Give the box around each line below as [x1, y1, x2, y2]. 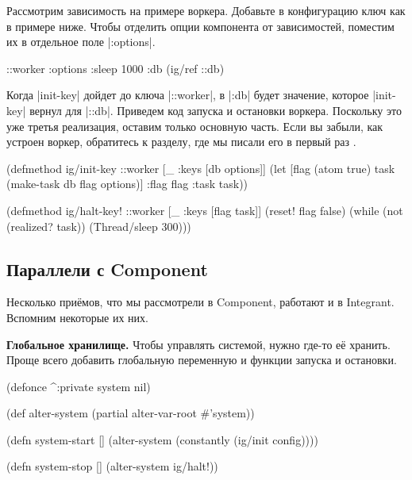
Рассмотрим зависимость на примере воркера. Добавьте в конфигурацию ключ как [6, 2, 406, 18]
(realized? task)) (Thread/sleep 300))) [6, 217, 191, 234]
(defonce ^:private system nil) [6, 378, 151, 394]
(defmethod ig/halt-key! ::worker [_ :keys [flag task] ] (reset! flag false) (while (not [6, 202, 403, 218]
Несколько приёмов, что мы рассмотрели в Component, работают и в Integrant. [6, 294, 395, 310]
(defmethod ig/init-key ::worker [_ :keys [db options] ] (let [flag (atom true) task [6, 159, 395, 176]
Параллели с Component [6, 256, 208, 281]
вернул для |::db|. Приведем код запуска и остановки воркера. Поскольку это [29, 102, 402, 118]
